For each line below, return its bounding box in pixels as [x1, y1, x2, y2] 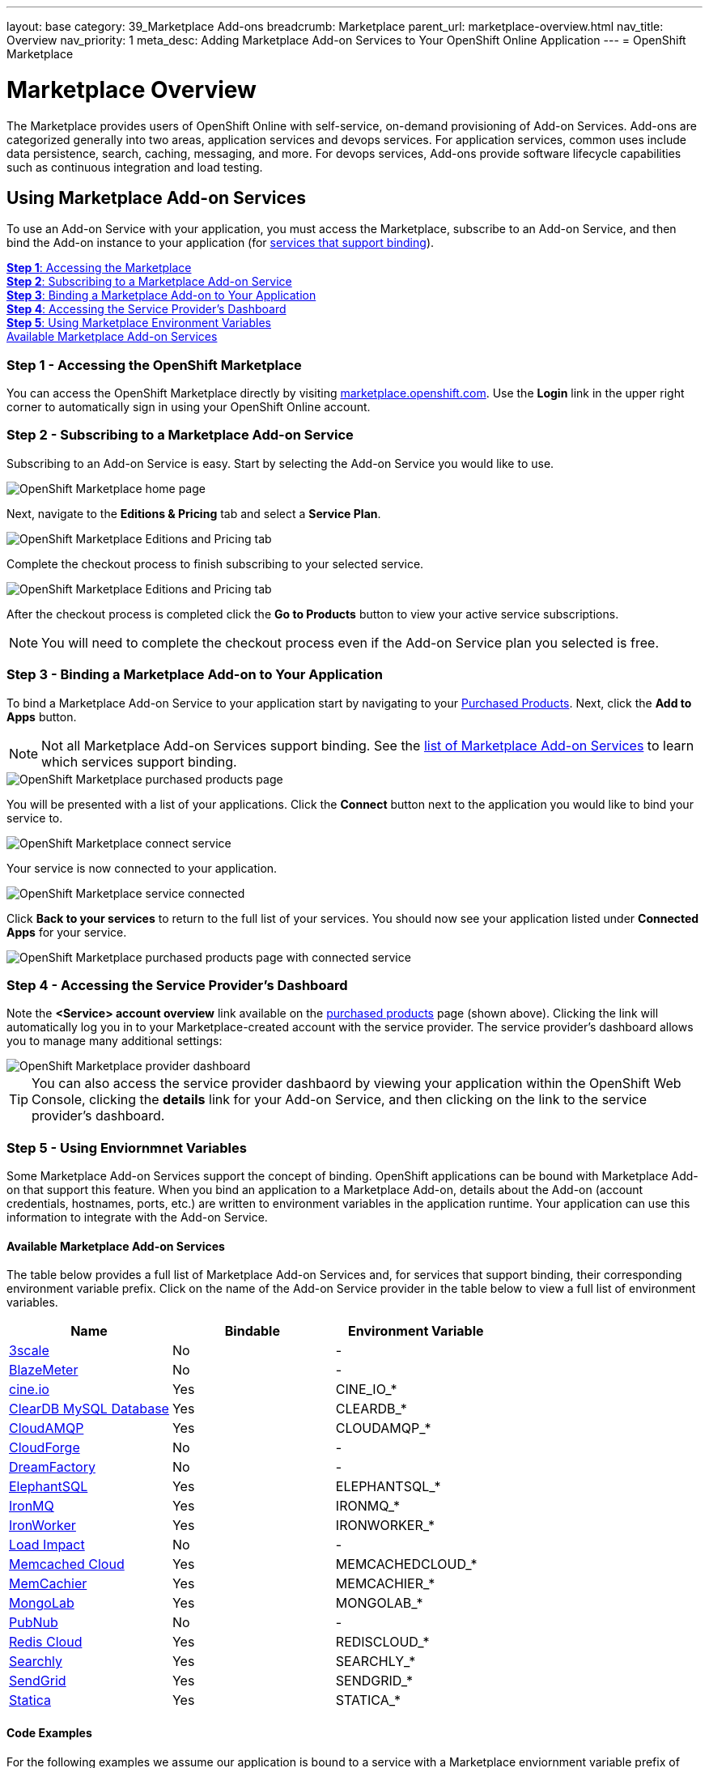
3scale [9, 1342, 49, 1359]
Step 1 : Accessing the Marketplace [6, 261, 192, 275]
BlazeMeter [9, 1362, 79, 1379]
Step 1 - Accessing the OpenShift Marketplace [6, 356, 302, 373]
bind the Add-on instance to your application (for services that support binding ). [6, 236, 435, 250]
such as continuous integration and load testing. [6, 159, 263, 174]
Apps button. [6, 709, 77, 724]
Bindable [224, 1323, 280, 1340]
